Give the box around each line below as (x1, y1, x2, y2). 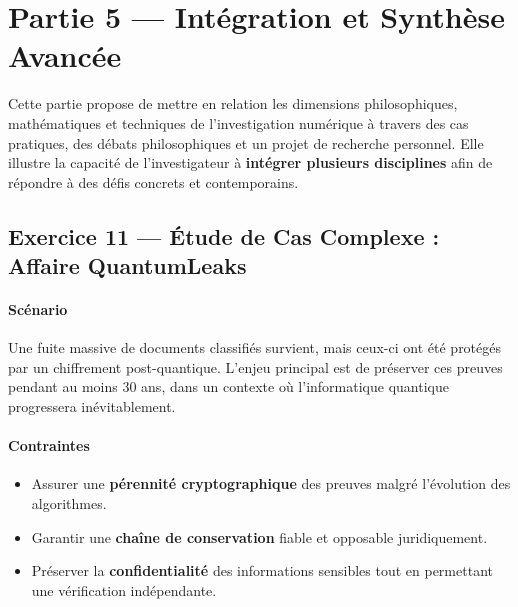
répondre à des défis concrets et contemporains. (8, 171, 299, 192)
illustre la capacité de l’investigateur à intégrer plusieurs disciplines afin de (8, 152, 493, 173)
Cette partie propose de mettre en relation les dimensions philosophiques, (8, 93, 458, 114)
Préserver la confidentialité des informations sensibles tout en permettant (31, 560, 493, 581)
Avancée (8, 35, 122, 76)
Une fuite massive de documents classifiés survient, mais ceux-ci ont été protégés (8, 337, 502, 358)
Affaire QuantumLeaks (8, 250, 247, 281)
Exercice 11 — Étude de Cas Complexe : (8, 220, 440, 251)
